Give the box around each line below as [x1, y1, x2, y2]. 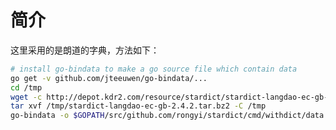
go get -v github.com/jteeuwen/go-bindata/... [10, 73, 208, 83]
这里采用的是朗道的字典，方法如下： [10, 44, 160, 56]
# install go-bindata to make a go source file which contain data [10, 64, 298, 74]
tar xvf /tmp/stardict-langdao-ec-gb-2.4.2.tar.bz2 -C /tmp [10, 101, 267, 111]
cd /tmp [10, 82, 43, 93]
